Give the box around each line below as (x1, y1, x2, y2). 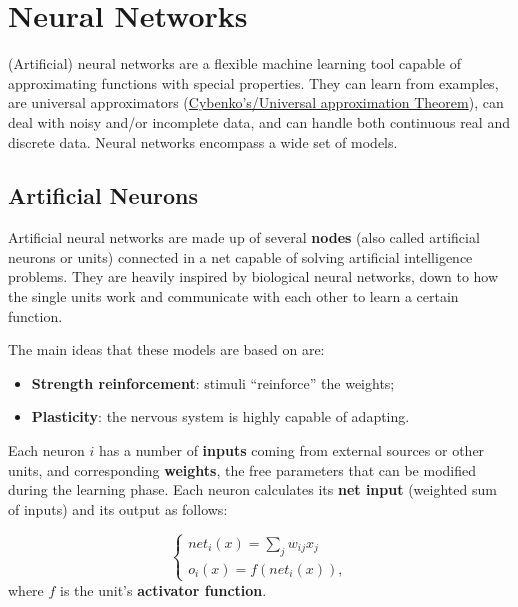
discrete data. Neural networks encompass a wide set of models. (8, 131, 398, 152)
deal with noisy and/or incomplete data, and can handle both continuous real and (8, 111, 510, 132)
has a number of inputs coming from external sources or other (99, 440, 485, 461)
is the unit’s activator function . (60, 579, 267, 600)
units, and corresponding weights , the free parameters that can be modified (8, 459, 476, 480)
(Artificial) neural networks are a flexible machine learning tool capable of (8, 53, 461, 74)
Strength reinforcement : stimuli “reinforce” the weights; (31, 372, 395, 393)
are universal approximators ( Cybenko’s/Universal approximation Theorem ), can (8, 92, 504, 113)
